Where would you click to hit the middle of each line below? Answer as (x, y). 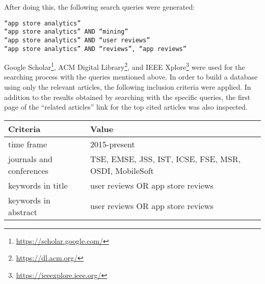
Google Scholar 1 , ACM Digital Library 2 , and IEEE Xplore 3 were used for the (125, 66)
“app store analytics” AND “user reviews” (77, 40)
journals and (30, 159)
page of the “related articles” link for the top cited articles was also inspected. (126, 107)
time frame (28, 144)
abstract (23, 212)
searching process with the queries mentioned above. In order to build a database (131, 77)
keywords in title (38, 185)
